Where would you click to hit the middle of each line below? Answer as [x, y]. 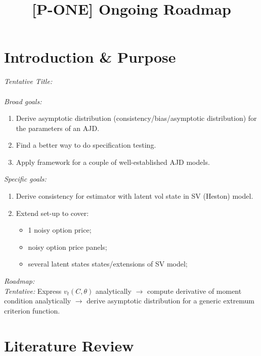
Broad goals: [23, 101]
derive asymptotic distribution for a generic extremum [171, 301]
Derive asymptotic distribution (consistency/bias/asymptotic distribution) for [136, 118]
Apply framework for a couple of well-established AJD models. [113, 162]
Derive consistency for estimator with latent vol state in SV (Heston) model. [135, 196]
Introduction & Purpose [90, 57]
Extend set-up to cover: [52, 213]
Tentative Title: [28, 81]
